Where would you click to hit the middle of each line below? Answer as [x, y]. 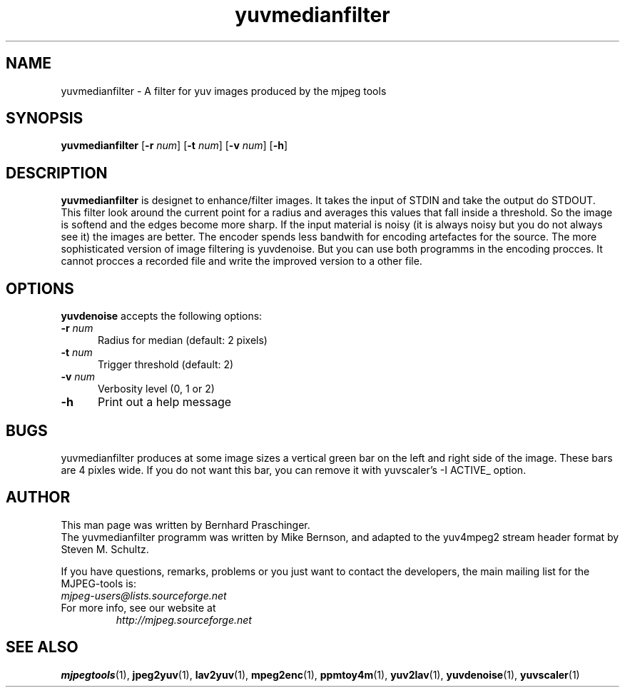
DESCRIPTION [57, 173]
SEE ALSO [42, 647]
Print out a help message [164, 402]
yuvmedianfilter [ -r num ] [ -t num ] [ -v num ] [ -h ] [174, 146]
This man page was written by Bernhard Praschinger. [186, 525]
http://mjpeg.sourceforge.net [184, 619]
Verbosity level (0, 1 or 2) [156, 389]
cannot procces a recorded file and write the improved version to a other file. [242, 261]
